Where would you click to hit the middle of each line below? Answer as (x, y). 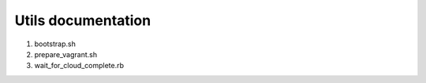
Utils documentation (83, 20)
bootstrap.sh (55, 44)
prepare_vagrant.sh (66, 54)
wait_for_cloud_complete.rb (79, 66)
